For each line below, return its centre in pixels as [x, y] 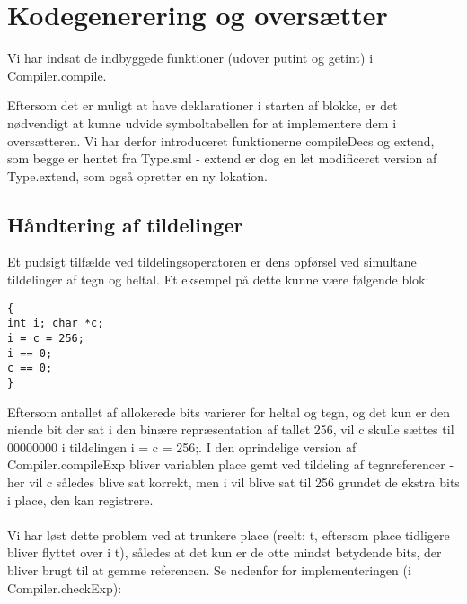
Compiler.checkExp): [65, 587]
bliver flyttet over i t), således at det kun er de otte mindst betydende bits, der [225, 552]
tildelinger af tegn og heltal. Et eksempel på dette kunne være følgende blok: [218, 280]
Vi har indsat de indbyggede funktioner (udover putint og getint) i [190, 58]
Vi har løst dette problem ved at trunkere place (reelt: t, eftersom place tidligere [229, 534]
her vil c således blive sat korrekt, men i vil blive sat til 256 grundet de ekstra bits [233, 481]
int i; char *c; [56, 324]
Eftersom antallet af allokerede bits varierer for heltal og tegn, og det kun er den [229, 411]
